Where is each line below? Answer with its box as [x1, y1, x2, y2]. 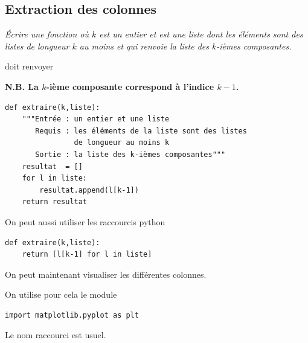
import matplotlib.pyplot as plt [5, 310, 139, 319]
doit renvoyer [5, 60, 54, 72]
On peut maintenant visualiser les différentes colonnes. [5, 268, 207, 280]
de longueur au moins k [74, 138, 170, 147]
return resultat [22, 197, 88, 207]
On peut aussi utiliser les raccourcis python [5, 215, 165, 228]
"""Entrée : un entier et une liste [22, 115, 170, 124]
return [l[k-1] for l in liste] [22, 250, 152, 259]
